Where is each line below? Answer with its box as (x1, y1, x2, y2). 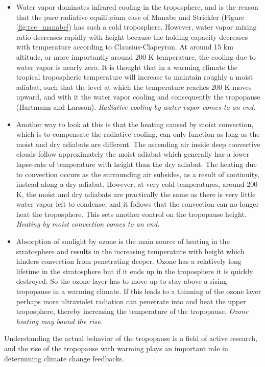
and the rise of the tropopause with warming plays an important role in (4, 343, 228, 353)
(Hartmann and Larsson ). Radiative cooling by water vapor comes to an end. (16, 101, 256, 112)
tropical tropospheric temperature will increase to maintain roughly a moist (16, 71, 253, 82)
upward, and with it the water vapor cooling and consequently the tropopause (16, 91, 260, 102)
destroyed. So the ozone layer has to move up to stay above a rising (16, 276, 227, 286)
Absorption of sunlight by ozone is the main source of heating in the (16, 236, 230, 247)
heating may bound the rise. (16, 315, 103, 326)
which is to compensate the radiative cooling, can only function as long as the (16, 129, 260, 139)
